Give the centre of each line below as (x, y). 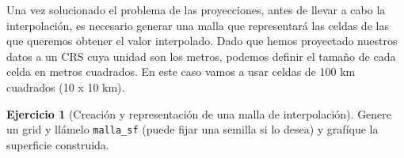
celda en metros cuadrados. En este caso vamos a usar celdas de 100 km (181, 71)
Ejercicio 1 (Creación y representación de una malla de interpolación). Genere (199, 113)
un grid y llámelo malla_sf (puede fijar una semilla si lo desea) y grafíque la (192, 129)
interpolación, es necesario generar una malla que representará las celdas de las (198, 25)
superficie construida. (58, 144)
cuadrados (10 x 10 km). (66, 87)
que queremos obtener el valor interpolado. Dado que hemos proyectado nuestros (202, 41)
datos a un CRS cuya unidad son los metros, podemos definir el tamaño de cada (201, 56)
